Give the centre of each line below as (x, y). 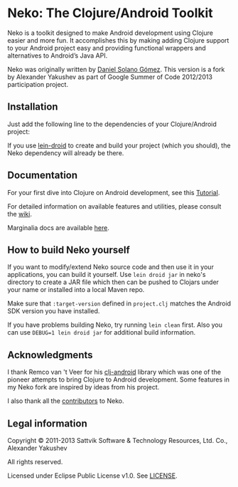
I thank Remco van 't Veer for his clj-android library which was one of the (114, 372)
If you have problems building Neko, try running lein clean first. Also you (115, 325)
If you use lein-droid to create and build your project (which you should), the (119, 145)
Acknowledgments (50, 355)
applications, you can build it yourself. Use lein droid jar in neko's (107, 275)
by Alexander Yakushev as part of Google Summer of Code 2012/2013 (110, 77)
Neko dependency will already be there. (66, 153)
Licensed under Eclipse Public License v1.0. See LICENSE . (92, 476)
